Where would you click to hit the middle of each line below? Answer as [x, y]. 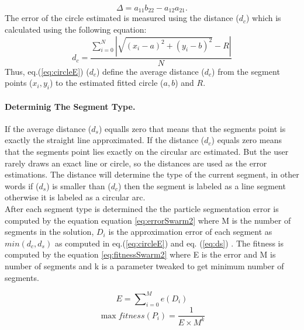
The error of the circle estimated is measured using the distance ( [122, 18]
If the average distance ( [48, 128]
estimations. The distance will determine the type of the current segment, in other [152, 174]
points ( [19, 83]
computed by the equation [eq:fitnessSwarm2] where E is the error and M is [140, 254]
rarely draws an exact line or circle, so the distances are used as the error [136, 163]
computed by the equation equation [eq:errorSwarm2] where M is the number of [148, 220]
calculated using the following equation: [76, 29]
